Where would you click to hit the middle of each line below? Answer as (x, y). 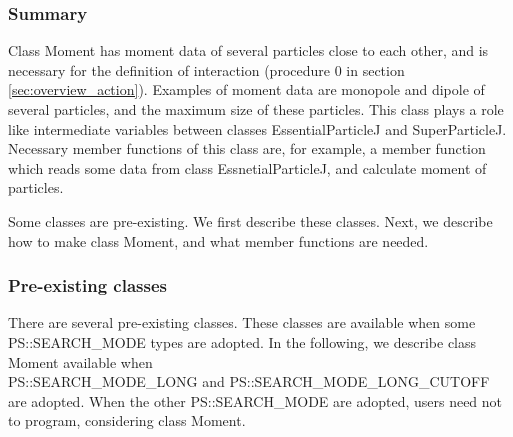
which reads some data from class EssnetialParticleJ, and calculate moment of (247, 167)
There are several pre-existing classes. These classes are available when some (242, 322)
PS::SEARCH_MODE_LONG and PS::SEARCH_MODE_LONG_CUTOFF (249, 381)
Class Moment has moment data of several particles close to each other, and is (248, 50)
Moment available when (80, 361)
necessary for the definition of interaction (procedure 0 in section (206, 69)
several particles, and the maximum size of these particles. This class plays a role (256, 109)
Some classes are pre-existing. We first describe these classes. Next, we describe (250, 220)
